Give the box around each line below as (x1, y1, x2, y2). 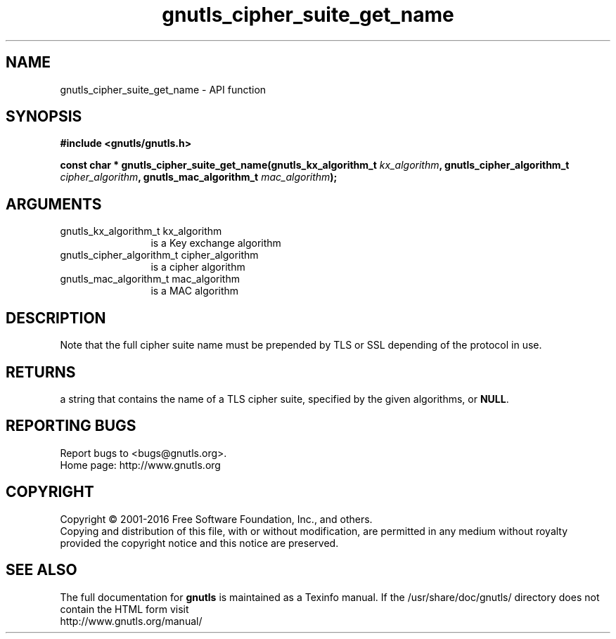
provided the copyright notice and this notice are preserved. (60, 536, 339, 549)
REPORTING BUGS (6, 417, 136, 435)
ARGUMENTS (6, 195, 102, 213)
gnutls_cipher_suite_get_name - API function (60, 83, 267, 96)
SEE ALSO (6, 561, 77, 579)
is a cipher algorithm (150, 261, 245, 273)
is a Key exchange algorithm (150, 237, 281, 250)
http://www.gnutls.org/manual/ (60, 614, 203, 627)
